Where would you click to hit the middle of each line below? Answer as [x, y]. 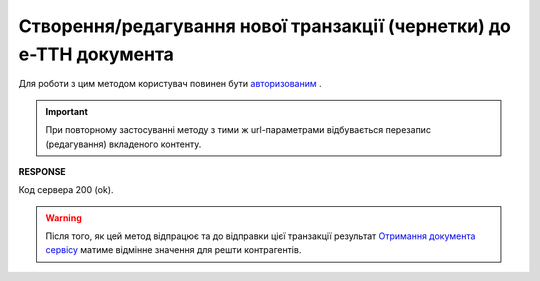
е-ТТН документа [96, 54]
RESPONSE [42, 171]
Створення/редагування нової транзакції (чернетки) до [265, 26]
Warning [63, 217]
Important [67, 111]
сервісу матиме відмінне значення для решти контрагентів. [173, 250]
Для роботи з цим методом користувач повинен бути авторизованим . [170, 84]
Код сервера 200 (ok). [66, 190]
